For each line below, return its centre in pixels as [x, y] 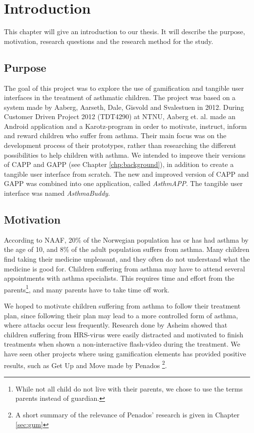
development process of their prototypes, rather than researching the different [120, 145]
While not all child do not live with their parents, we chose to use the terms [129, 388]
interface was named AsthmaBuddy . [57, 193]
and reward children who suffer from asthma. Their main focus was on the [115, 135]
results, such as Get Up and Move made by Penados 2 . [85, 364]
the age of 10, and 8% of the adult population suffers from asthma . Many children [127, 249]
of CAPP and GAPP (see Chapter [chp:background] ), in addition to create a [119, 164]
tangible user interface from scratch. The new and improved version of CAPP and [127, 174]
